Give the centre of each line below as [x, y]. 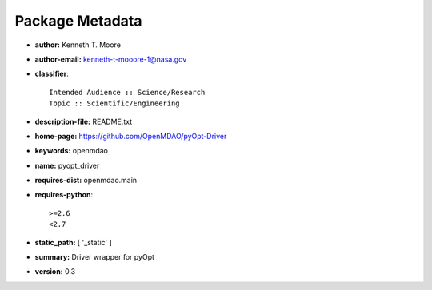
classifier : [52, 74]
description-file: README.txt [83, 121]
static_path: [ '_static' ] [73, 242]
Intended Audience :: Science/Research [127, 92]
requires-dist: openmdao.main [86, 181]
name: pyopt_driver [67, 165]
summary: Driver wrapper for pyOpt [95, 257]
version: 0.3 [55, 272]
